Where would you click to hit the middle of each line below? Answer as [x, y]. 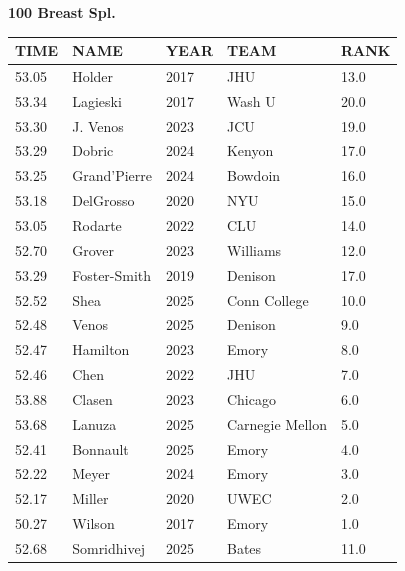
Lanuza [94, 423]
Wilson [93, 523]
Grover [93, 249]
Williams [254, 249]
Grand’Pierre [112, 175]
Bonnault [100, 448]
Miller [90, 498]
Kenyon [250, 150]
